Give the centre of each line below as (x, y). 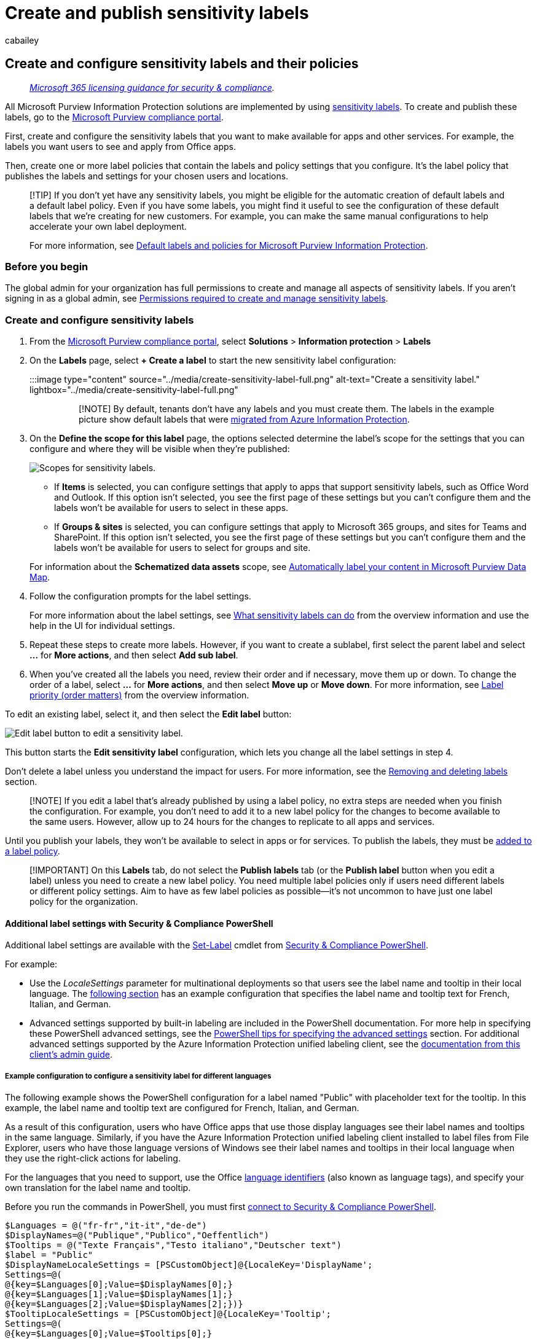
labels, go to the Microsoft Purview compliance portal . (114, 117)
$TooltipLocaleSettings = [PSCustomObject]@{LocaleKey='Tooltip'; (168, 1314)
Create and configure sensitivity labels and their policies (182, 64)
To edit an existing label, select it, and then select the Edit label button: (148, 714)
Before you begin (47, 266)
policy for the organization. (84, 902)
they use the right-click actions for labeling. (93, 1158)
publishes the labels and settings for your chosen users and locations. (147, 176)
